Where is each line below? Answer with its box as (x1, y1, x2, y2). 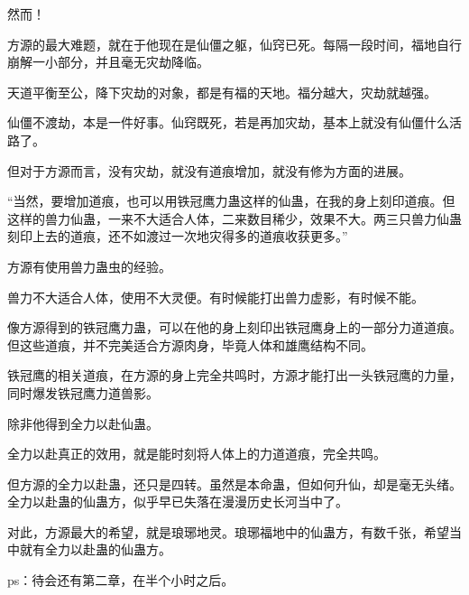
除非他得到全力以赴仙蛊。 (7, 414, 159, 432)
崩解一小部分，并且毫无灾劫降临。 (7, 52, 209, 71)
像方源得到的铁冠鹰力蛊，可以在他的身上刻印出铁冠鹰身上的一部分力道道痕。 (7, 318, 462, 337)
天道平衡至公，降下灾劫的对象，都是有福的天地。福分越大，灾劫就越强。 (7, 82, 437, 101)
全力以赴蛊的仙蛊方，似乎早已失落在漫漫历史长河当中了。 (7, 492, 348, 511)
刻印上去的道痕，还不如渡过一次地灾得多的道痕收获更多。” (7, 227, 348, 246)
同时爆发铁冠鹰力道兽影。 (7, 383, 159, 402)
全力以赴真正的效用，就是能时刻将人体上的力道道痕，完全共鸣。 (7, 444, 386, 463)
